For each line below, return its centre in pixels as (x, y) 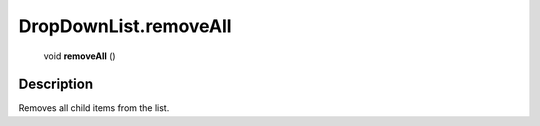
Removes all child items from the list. (94, 108)
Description (56, 84)
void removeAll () (79, 56)
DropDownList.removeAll (125, 26)
